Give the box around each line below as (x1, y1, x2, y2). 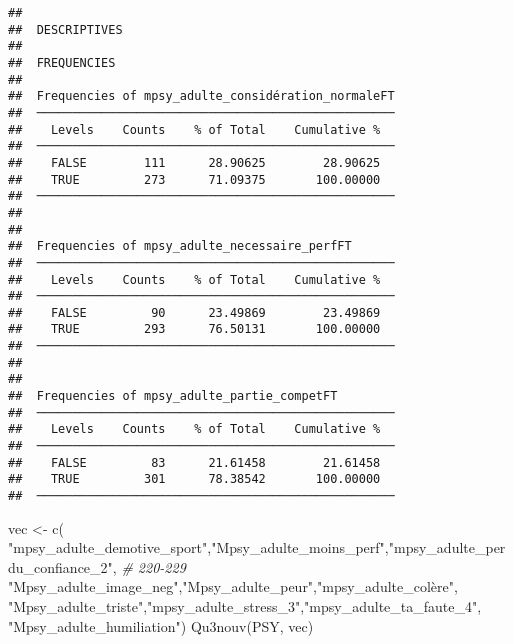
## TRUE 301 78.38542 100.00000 (8, 472, 381, 487)
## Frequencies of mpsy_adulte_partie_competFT (8, 389, 338, 404)
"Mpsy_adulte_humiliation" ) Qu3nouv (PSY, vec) (8, 615, 314, 636)
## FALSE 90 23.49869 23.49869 (8, 305, 381, 320)
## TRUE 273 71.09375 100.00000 (8, 172, 381, 187)
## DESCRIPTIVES (8, 22, 123, 37)
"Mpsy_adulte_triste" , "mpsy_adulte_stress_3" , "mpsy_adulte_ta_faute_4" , (8, 596, 482, 617)
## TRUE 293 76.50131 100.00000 (8, 322, 381, 337)
